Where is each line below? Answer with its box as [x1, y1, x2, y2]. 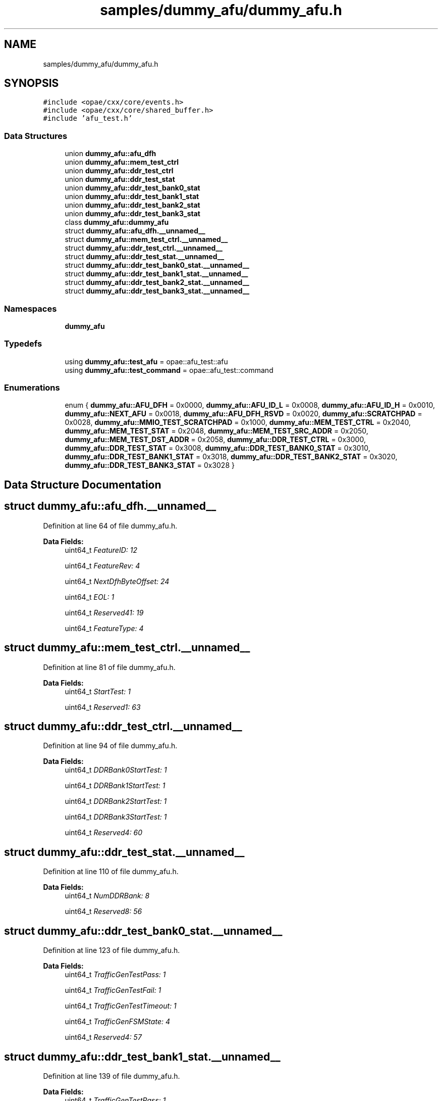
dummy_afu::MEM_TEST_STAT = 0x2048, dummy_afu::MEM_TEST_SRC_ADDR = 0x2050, [65, 426, 368, 436]
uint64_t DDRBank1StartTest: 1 [65, 781, 165, 790]
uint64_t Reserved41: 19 [65, 608, 144, 617]
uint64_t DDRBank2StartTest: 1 [65, 797, 167, 806]
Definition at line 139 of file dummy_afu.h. [43, 1071, 180, 1080]
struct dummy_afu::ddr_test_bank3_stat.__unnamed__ [65, 286, 250, 296]
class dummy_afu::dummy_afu [65, 218, 169, 227]
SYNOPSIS [4, 77, 59, 90]
